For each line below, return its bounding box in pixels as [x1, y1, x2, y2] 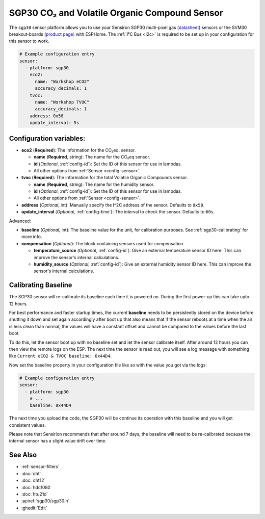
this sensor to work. [9, 38, 49, 44]
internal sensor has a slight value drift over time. [9, 438, 106, 444]
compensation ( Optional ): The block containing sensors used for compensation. [21, 240, 185, 246]
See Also [9, 451, 37, 459]
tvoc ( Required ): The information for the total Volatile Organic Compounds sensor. [21, 175, 188, 181]
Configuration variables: [9, 134, 86, 142]
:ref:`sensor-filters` [21, 464, 60, 469]
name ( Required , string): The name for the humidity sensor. [33, 182, 155, 187]
